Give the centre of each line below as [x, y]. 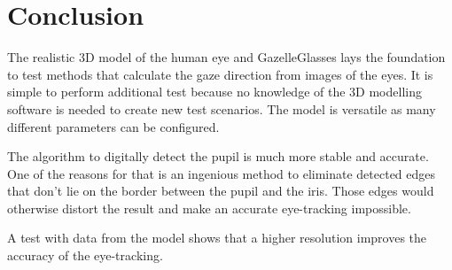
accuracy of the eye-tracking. [85, 255]
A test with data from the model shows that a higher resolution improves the [217, 238]
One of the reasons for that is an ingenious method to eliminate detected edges [222, 173]
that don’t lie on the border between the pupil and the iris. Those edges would [221, 191]
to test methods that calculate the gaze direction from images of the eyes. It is [220, 74]
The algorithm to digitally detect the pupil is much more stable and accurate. [218, 156]
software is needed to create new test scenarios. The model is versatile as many [222, 108]
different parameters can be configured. [113, 126]
